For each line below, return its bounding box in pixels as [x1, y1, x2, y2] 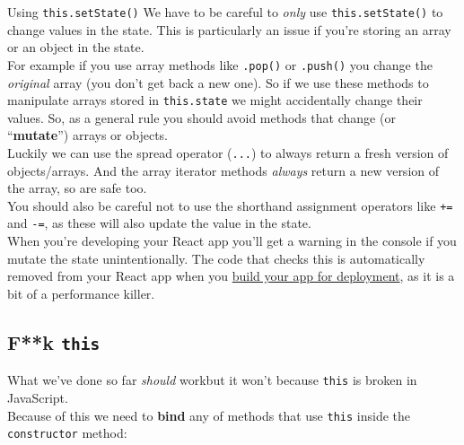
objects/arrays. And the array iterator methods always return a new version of [7, 161, 440, 179]
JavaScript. [7, 388, 68, 406]
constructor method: [7, 423, 127, 442]
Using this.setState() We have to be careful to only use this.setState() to [7, 3, 443, 21]
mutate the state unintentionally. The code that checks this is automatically [7, 249, 425, 267]
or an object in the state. [7, 38, 144, 57]
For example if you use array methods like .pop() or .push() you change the [7, 55, 433, 74]
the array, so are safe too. [7, 179, 147, 197]
